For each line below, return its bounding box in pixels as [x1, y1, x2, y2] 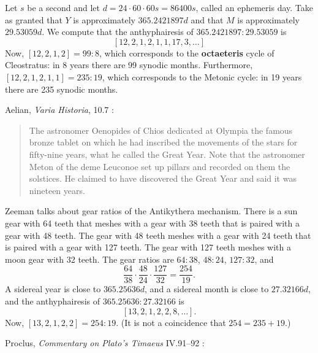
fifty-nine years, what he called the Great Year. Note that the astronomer [29, 147, 305, 160]
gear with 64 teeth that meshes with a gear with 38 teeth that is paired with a [5, 216, 300, 229]
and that [191, 13, 224, 26]
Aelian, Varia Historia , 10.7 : [5, 103, 114, 116]
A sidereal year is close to [5, 282, 101, 295]
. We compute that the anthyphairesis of [42, 25, 194, 38]
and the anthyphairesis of [5, 294, 100, 307]
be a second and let [27, 1, 100, 14]
